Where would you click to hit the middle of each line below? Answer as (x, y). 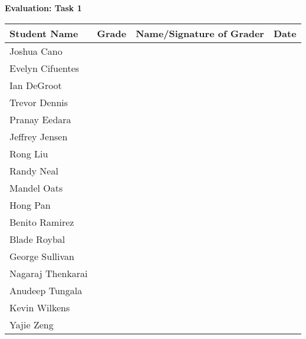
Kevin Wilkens (40, 307)
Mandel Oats (36, 187)
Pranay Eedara (40, 119)
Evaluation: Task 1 (43, 8)
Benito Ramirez (42, 222)
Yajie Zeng (32, 324)
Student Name (44, 33)
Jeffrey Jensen (39, 136)
